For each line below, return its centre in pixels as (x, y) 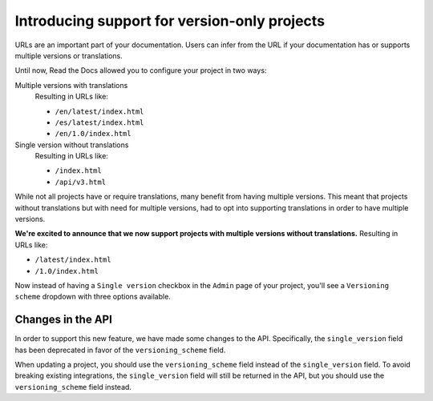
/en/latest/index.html (99, 111)
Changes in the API (63, 320)
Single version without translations (72, 145)
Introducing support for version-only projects (170, 21)
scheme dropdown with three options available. (93, 297)
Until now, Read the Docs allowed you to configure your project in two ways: (141, 70)
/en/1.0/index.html (93, 134)
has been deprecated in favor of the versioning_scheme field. (120, 350)
